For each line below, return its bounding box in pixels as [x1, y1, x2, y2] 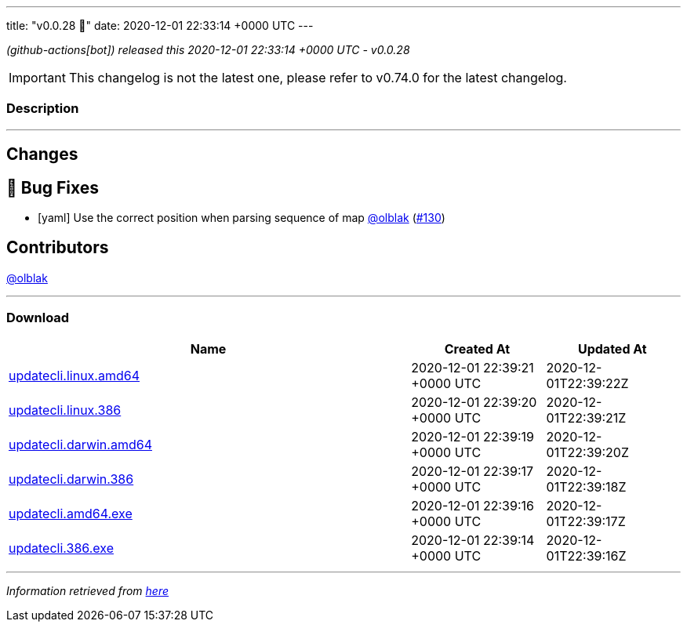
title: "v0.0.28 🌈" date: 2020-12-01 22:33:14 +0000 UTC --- [6, 19, 314, 32]
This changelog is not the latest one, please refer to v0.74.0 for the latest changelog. [68, 70, 567, 85]
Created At [444, 340, 511, 357]
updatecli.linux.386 [9, 401, 122, 418]
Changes [6, 144, 78, 165]
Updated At [577, 340, 647, 357]
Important [9, 70, 66, 85]
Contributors [6, 238, 109, 258]
